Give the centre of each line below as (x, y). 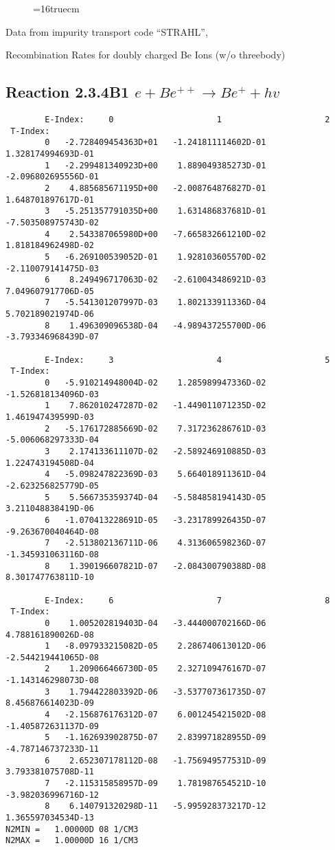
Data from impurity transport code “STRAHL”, (107, 31)
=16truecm (56, 8)
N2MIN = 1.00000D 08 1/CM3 (72, 829)
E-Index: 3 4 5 (187, 360)
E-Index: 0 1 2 (187, 119)
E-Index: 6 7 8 (187, 600)
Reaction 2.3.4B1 (68, 92)
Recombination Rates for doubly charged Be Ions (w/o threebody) (146, 55)
